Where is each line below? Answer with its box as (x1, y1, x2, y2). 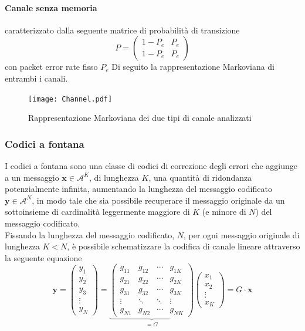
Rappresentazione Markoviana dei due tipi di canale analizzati (28, 112, 252, 124)
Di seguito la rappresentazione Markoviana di (111, 60, 275, 73)
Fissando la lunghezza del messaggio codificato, (5, 228, 175, 241)
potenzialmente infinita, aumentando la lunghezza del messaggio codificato (5, 183, 272, 195)
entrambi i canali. (5, 72, 68, 84)
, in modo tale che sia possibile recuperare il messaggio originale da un (32, 194, 285, 206)
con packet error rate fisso (5, 60, 98, 73)
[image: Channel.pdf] (28, 94, 113, 103)
